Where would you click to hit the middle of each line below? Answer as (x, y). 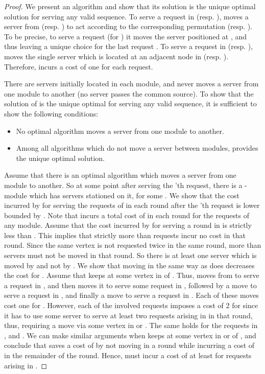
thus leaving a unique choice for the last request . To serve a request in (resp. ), (129, 46)
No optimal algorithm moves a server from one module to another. (120, 131)
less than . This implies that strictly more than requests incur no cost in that (125, 235)
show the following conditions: (51, 113)
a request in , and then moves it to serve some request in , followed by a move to (130, 285)
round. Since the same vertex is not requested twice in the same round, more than (133, 245)
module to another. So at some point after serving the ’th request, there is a (123, 185)
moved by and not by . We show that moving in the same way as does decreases (129, 265)
